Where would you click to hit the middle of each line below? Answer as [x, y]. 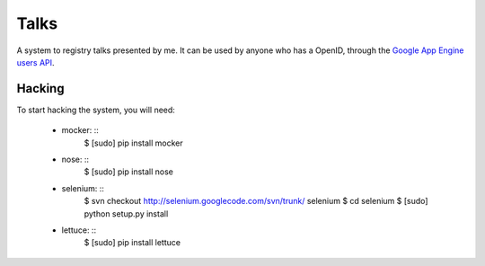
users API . [35, 62]
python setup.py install [126, 213]
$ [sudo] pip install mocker [133, 143]
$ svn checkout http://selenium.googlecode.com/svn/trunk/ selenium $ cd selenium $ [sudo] [256, 201]
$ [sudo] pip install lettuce [132, 243]
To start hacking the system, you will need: [96, 110]
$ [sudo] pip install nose [129, 172]
